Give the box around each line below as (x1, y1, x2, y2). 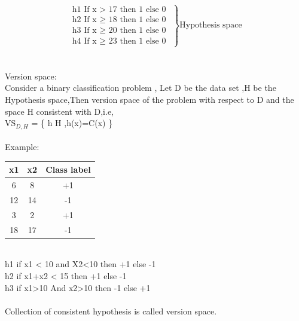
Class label (45, 163, 91, 176)
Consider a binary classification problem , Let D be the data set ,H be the (5, 81, 276, 94)
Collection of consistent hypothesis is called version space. (5, 304, 217, 317)
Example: (5, 140, 39, 153)
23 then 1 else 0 (108, 37, 166, 46)
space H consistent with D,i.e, (5, 105, 114, 117)
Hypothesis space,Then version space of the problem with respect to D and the (5, 93, 294, 105)
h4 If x (72, 37, 97, 46)
